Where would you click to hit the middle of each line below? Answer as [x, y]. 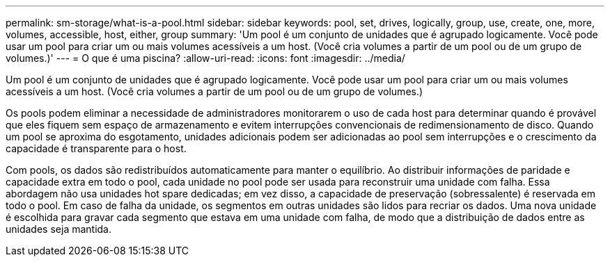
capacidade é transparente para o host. [96, 148]
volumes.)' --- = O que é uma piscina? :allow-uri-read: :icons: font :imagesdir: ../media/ [205, 58]
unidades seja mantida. [59, 229]
